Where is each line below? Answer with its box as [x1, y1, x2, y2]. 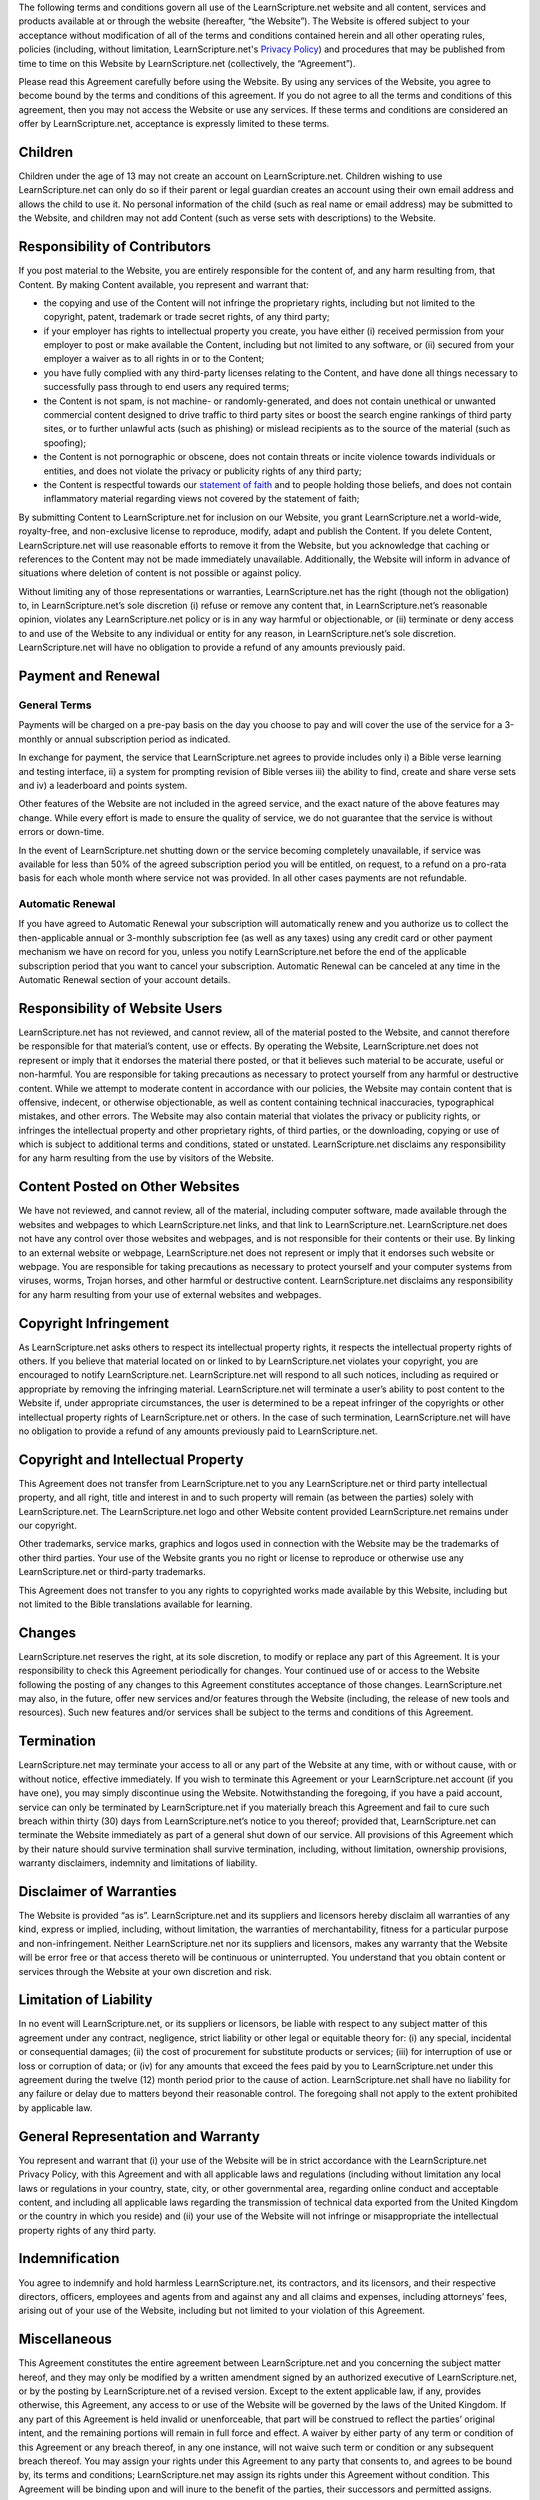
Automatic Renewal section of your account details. [18, 974, 231, 986]
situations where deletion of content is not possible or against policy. [18, 567, 302, 579]
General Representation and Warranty [18, 2128, 260, 2145]
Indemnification [18, 2250, 120, 2267]
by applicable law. [18, 2101, 93, 2114]
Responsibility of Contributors [18, 238, 212, 255]
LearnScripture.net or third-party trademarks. [18, 1566, 207, 1578]
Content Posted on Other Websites [18, 1178, 240, 1195]
